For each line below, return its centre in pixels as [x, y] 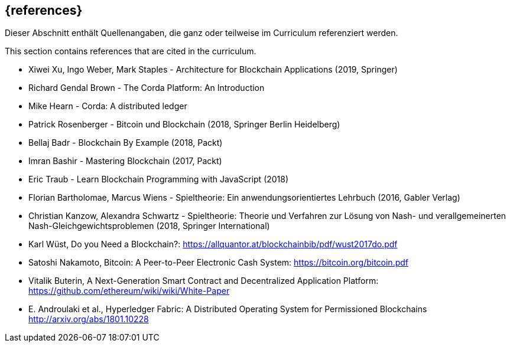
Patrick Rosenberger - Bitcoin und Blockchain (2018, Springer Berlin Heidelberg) [184, 125]
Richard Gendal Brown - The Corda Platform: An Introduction [147, 88]
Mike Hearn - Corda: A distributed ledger [108, 106]
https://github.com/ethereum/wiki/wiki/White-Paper [129, 291]
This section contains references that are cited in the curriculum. [131, 51]
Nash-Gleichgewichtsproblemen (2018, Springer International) [149, 226]
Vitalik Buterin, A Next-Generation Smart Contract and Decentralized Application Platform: [204, 281]
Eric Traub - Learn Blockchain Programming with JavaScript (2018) [159, 179]
